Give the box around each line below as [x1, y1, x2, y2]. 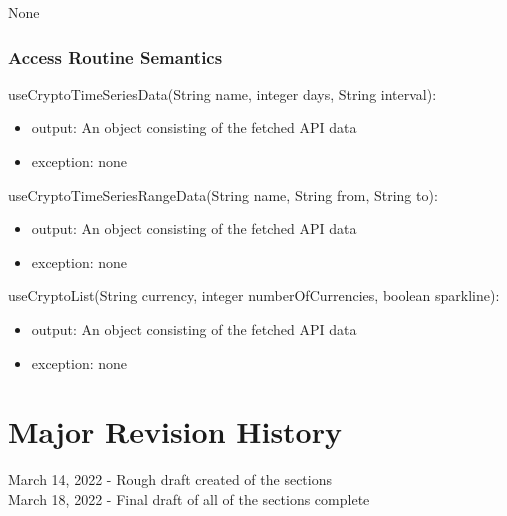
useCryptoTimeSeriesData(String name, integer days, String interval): [8, 83, 437, 104]
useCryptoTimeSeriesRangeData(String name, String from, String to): [8, 184, 438, 205]
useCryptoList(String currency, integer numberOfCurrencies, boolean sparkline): [8, 285, 500, 306]
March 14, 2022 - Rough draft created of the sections [8, 469, 333, 490]
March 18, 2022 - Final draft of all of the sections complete [8, 488, 370, 509]
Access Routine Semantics [8, 44, 223, 69]
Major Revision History [8, 411, 342, 452]
